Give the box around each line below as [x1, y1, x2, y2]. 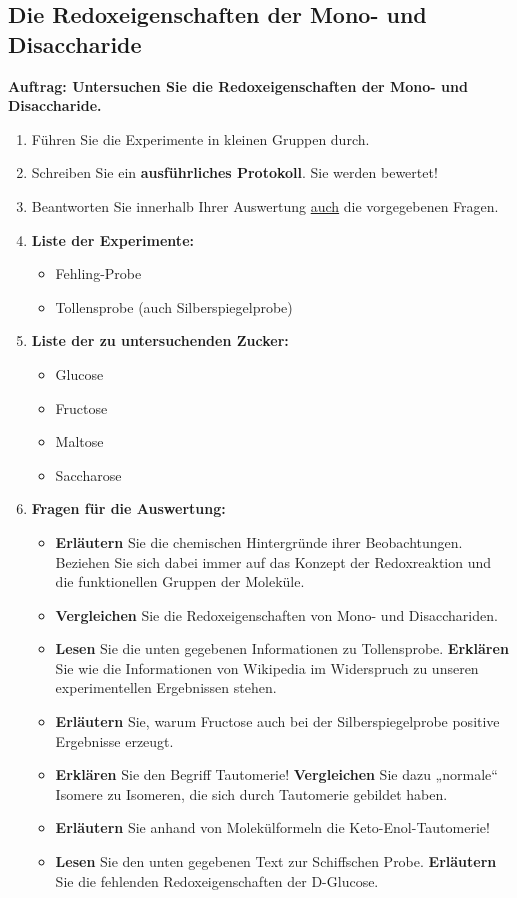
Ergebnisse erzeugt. [55, 730, 174, 751]
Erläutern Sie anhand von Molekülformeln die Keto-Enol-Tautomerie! [55, 817, 490, 838]
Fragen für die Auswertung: [31, 498, 226, 519]
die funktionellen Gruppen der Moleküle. [55, 571, 305, 592]
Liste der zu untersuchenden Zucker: [31, 330, 289, 351]
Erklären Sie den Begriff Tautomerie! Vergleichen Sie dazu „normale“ [55, 764, 498, 785]
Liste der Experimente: [31, 229, 194, 250]
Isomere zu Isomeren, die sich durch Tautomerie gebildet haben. [55, 783, 448, 804]
